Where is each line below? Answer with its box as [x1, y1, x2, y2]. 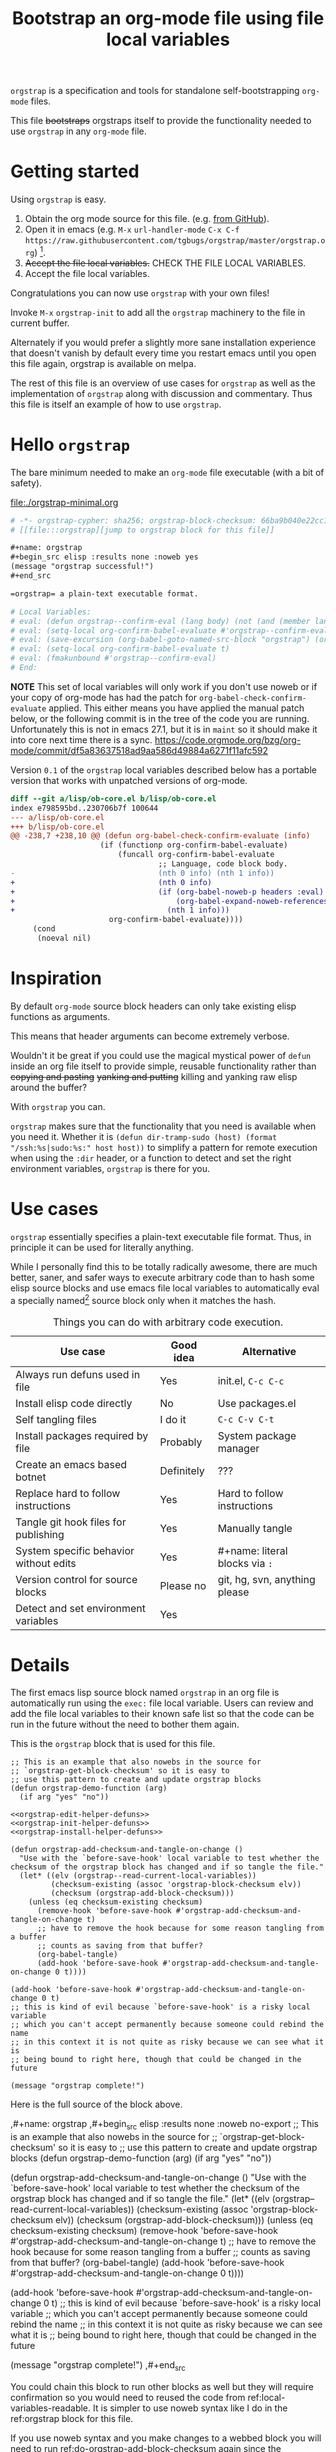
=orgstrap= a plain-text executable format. [10, 588, 199, 599]
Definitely [159, 1463, 205, 1477]
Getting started [10, 160, 140, 183]
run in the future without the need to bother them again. [10, 1718, 240, 1731]
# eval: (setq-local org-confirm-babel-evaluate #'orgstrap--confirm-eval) [10, 625, 333, 636]
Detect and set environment [15, 1601, 147, 1615]
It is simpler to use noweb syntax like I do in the [93, 2402, 288, 2414]
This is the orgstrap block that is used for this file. [10, 1738, 216, 1750]
